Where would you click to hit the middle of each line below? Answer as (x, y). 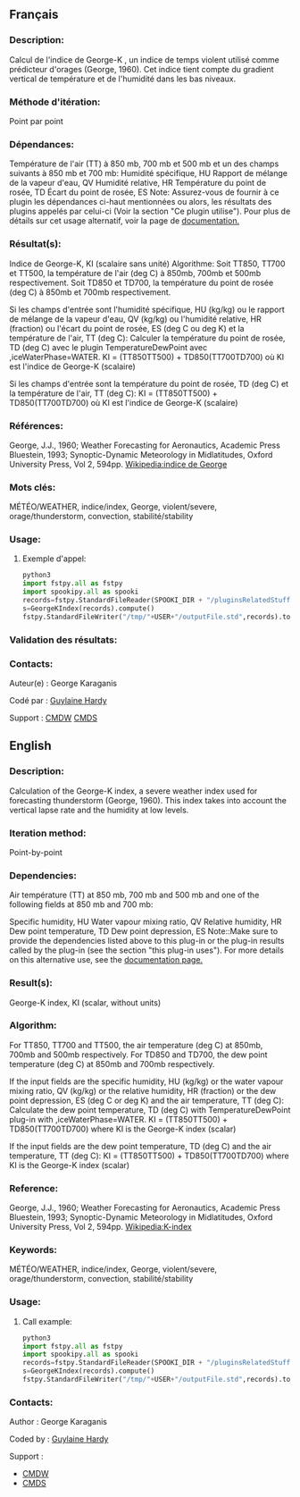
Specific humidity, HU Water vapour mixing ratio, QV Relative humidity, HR (146, 922)
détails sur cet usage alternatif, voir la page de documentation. (124, 221)
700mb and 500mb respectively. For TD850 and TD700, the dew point (138, 1055)
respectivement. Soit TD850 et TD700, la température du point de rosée (142, 282)
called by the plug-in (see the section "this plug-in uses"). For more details (146, 950)
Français (34, 15)
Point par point (37, 121)
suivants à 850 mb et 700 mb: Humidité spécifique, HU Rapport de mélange (149, 173)
